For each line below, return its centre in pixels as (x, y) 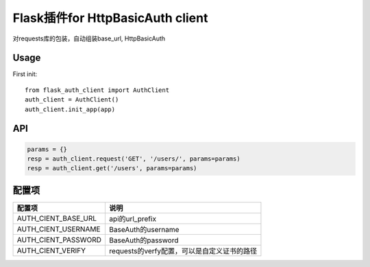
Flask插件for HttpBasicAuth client (110, 18)
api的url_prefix (133, 218)
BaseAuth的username (144, 229)
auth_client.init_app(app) (70, 109)
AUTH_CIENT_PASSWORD (59, 240)
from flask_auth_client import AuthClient (97, 90)
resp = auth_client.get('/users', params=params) (112, 169)
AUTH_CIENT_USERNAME (59, 229)
